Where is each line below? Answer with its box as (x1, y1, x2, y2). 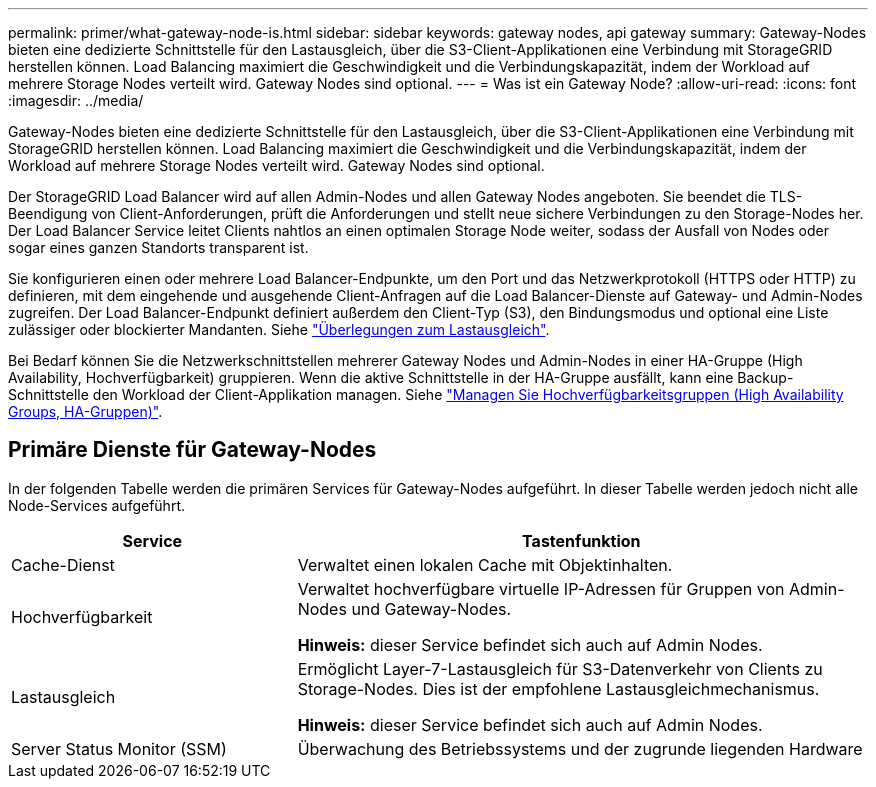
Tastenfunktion (522, 530, 641, 551)
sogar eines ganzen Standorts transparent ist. (8, 239, 309, 256)
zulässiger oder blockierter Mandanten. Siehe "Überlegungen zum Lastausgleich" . (8, 321, 550, 338)
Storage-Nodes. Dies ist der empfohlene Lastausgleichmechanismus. (297, 678, 820, 699)
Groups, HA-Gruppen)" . (8, 403, 163, 420)
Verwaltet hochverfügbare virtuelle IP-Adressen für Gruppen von (297, 578, 785, 599)
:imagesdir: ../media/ (8, 92, 144, 109)
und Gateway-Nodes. (351, 598, 512, 619)
